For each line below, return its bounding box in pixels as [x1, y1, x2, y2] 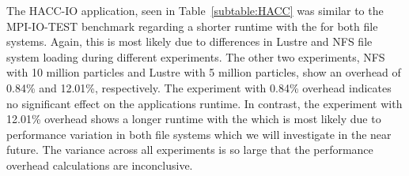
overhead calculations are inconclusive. [6, 156, 193, 173]
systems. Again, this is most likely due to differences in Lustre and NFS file [6, 33, 373, 50]
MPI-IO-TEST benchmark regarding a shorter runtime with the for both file [6, 17, 378, 34]
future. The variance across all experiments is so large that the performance [6, 141, 373, 158]
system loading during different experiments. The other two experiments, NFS [6, 48, 385, 65]
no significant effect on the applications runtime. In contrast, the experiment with [6, 95, 403, 111]
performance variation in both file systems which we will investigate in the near [6, 125, 392, 142]
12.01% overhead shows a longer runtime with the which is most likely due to [6, 110, 381, 127]
